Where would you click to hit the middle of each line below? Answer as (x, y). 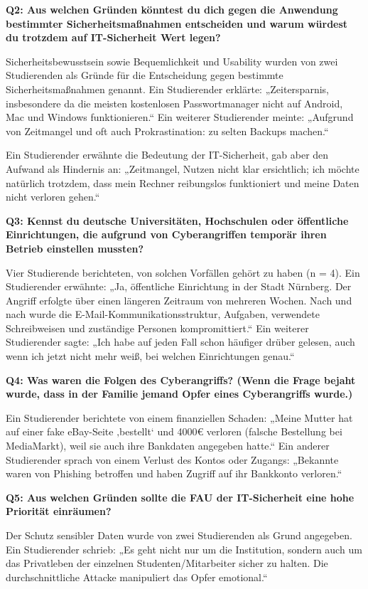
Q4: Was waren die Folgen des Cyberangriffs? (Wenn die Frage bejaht (181, 380)
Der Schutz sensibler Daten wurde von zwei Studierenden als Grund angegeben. (179, 535)
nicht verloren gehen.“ (53, 197)
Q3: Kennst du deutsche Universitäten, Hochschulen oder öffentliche (177, 220)
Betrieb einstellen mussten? (75, 248)
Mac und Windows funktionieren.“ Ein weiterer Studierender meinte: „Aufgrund (180, 117)
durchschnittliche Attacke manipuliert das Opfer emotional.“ (137, 577)
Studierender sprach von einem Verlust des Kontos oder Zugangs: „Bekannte (172, 459)
